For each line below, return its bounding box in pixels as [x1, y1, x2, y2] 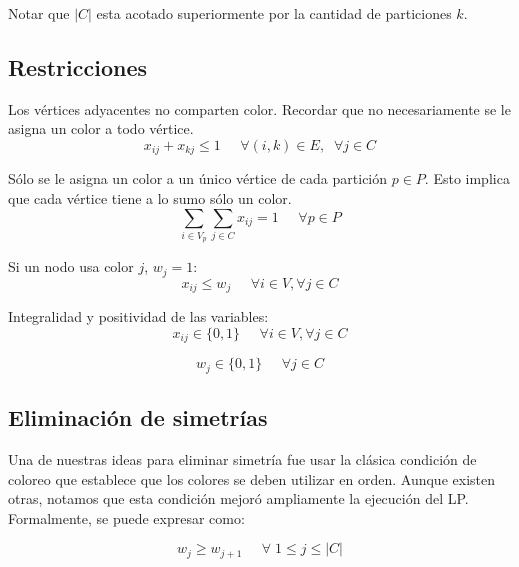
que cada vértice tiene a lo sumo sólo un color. [8, 188, 292, 209]
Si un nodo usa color [8, 256, 134, 277]
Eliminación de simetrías [8, 402, 268, 433]
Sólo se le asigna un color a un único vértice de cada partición [8, 168, 388, 189]
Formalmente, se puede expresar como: [8, 507, 245, 528]
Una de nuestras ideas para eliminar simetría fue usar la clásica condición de [8, 448, 477, 469]
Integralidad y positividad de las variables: [8, 306, 269, 327]
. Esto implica [424, 168, 510, 189]
